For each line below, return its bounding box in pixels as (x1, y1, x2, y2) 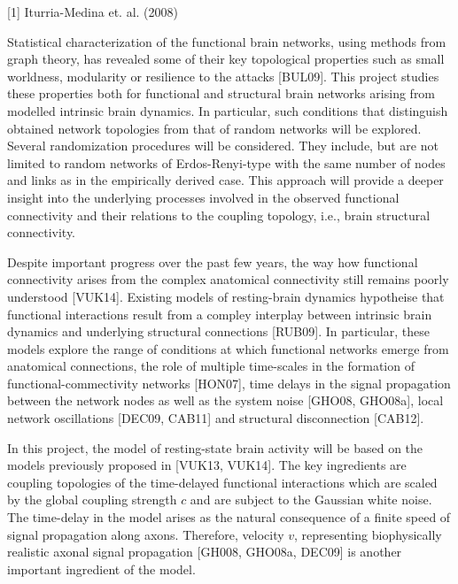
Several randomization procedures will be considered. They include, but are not (7, 136, 439, 155)
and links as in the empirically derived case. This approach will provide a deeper (7, 171, 444, 189)
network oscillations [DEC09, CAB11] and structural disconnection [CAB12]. (7, 409, 424, 427)
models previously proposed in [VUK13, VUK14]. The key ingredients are (7, 456, 407, 474)
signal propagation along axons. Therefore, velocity (7, 525, 284, 543)
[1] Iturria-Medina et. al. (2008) (7, 3, 178, 20)
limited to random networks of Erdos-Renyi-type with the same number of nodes (7, 153, 446, 172)
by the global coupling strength (7, 490, 177, 509)
